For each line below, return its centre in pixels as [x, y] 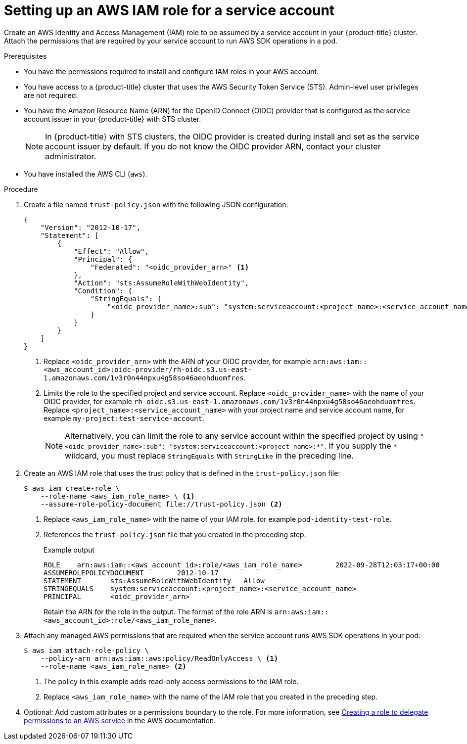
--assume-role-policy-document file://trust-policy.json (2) [161, 504]
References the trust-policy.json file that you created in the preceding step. [175, 534]
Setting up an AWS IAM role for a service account [169, 10]
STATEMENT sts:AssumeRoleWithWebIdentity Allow [154, 581]
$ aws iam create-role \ [72, 488]
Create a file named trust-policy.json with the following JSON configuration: [156, 204]
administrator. [71, 156]
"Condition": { [103, 291]
